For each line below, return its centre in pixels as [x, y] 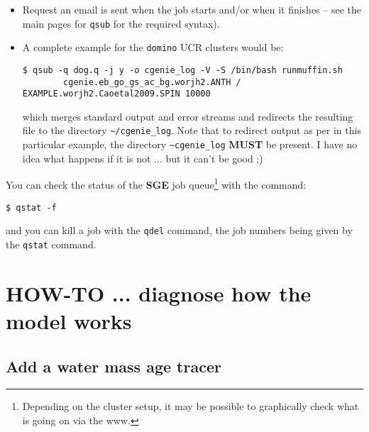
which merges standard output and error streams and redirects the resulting [188, 116]
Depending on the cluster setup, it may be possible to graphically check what [191, 406]
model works [69, 320]
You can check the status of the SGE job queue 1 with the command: [156, 184]
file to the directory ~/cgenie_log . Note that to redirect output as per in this [192, 130]
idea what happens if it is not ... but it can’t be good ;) [143, 158]
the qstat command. [51, 244]
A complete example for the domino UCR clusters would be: [153, 47]
